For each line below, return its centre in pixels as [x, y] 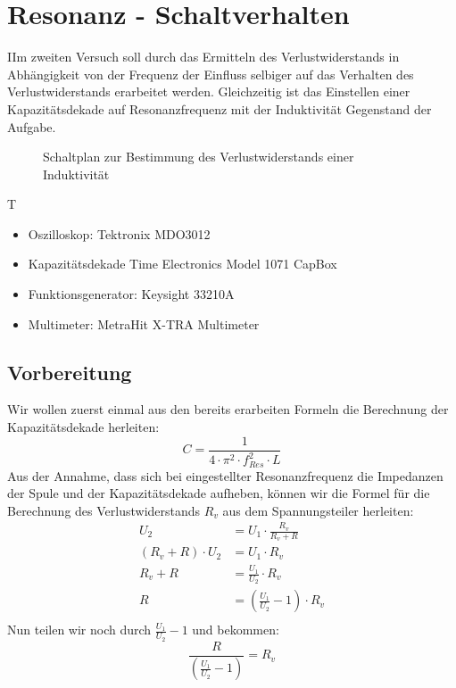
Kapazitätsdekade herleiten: [83, 427]
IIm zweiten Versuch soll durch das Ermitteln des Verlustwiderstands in [203, 57]
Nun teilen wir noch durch [79, 630]
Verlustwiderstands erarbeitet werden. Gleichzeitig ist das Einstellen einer [209, 91]
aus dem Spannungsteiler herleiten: [318, 510]
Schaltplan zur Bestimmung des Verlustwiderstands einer [199, 157]
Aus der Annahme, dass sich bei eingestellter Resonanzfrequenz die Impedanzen [225, 475]
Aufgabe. [32, 126]
